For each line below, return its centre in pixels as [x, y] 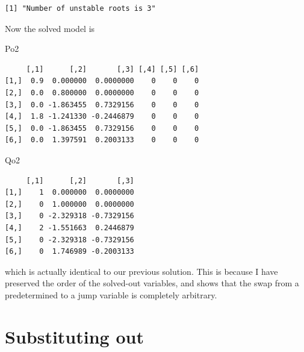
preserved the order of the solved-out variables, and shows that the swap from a [152, 283]
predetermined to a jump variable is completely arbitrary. [111, 294]
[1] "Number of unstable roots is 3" [80, 8]
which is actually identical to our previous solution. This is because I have [141, 271]
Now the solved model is [50, 28]
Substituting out [74, 336]
